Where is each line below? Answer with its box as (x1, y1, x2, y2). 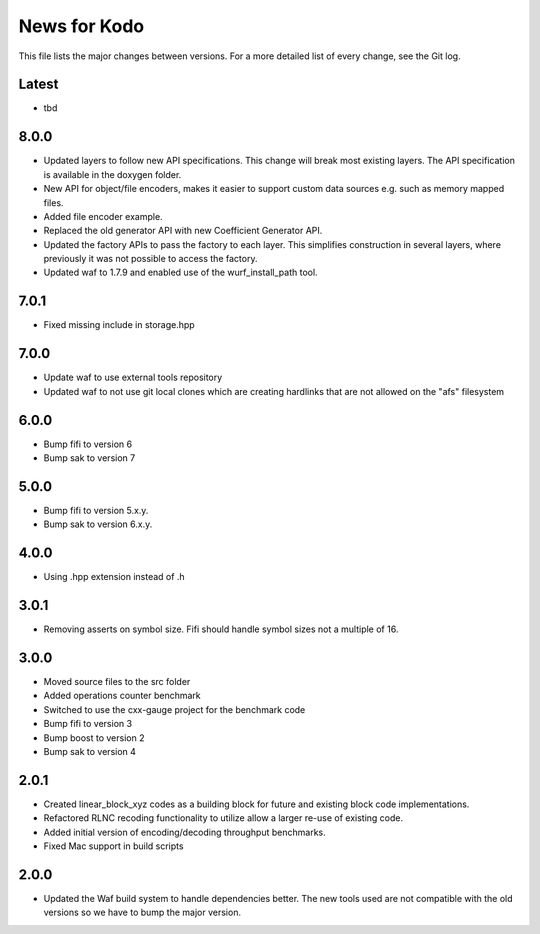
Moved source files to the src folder (43, 676, 191, 687)
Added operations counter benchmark (43, 690, 202, 702)
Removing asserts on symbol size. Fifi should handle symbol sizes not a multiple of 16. (43, 623, 399, 635)
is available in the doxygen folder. (43, 168, 182, 180)
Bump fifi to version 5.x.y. (43, 504, 149, 516)
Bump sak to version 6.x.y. (43, 518, 153, 530)
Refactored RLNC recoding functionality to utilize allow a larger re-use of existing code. (43, 812, 404, 824)
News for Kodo (18, 15, 145, 37)
